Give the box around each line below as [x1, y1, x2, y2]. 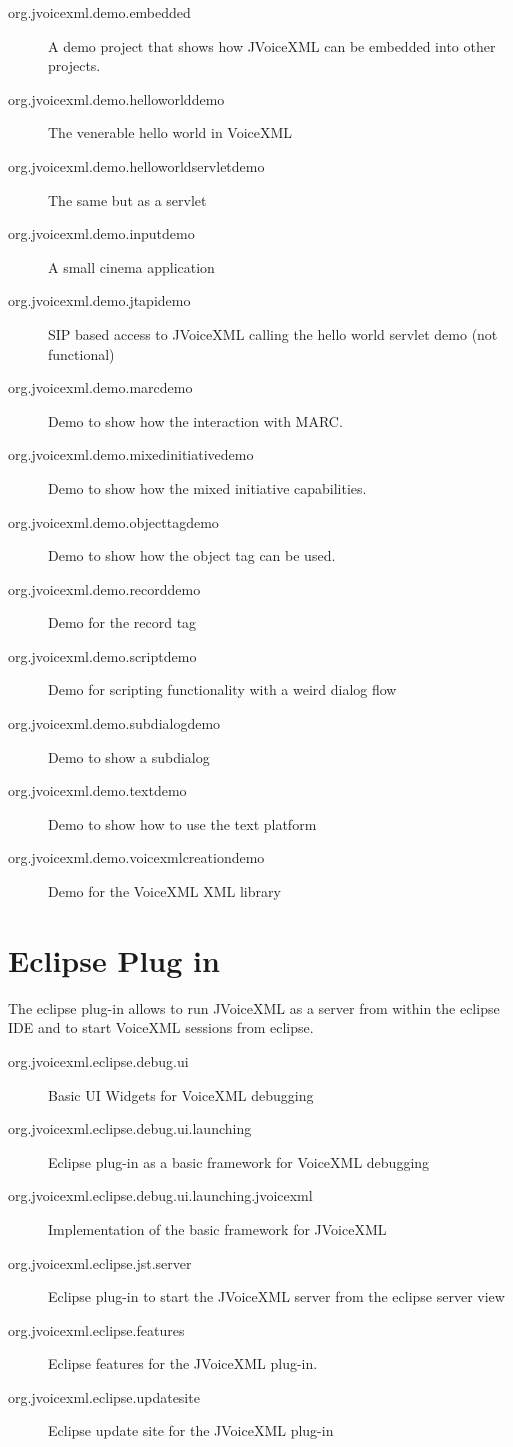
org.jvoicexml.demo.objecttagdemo [8, 511, 219, 532]
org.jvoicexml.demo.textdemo [8, 780, 187, 801]
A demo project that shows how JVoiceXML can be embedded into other [48, 35, 496, 56]
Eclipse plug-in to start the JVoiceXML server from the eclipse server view [48, 1286, 505, 1307]
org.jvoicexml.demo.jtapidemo [8, 290, 191, 311]
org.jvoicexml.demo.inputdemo [8, 223, 195, 244]
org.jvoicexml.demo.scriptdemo [8, 645, 197, 666]
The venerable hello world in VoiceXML [48, 122, 293, 143]
